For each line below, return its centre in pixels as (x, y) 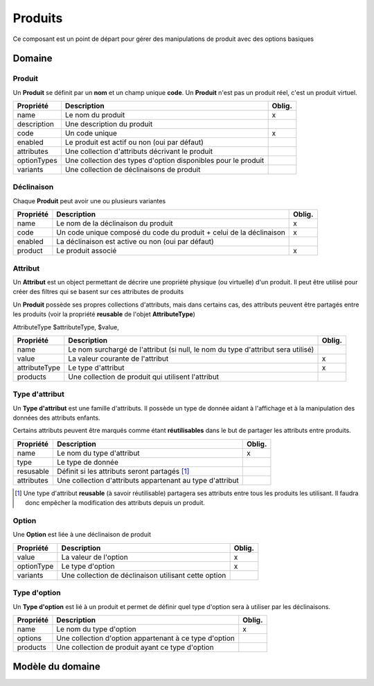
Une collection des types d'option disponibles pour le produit (164, 161)
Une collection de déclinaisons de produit (133, 170)
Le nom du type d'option (96, 629)
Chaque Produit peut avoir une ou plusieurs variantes (89, 200)
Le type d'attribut (96, 368)
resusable (33, 471)
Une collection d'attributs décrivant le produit (139, 151)
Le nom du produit (95, 115)
